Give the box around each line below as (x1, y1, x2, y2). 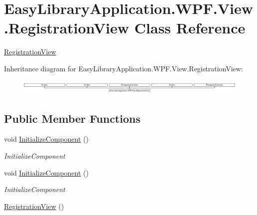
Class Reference (134, 17, 246, 38)
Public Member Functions (4, 110, 140, 126)
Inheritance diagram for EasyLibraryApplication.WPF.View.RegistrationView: (4, 63, 243, 73)
